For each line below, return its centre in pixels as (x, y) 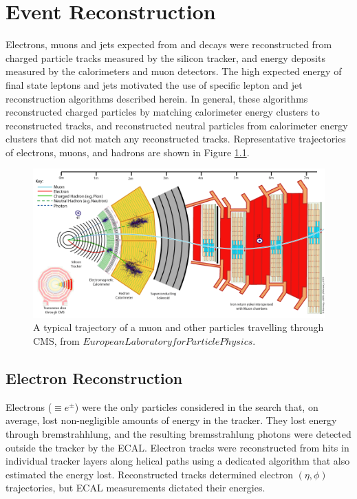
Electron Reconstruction (94, 378)
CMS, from (56, 340)
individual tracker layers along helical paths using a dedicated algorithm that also (178, 461)
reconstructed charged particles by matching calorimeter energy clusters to (163, 112)
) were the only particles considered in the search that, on (196, 406)
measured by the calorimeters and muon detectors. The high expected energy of (174, 71)
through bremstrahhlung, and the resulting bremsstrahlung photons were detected (178, 433)
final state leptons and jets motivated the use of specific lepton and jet (154, 84)
